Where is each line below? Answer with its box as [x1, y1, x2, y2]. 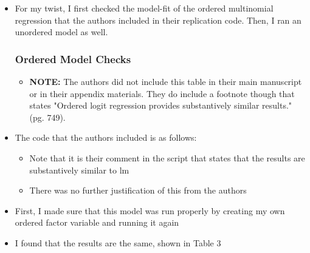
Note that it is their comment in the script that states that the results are [29, 151, 305, 164]
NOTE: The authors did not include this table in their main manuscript [29, 75, 302, 87]
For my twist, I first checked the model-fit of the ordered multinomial [15, 2, 274, 14]
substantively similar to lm [29, 163, 129, 176]
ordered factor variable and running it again [15, 216, 179, 229]
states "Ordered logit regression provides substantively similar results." [29, 99, 292, 112]
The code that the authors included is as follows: [15, 131, 197, 144]
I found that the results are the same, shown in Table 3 [15, 236, 221, 249]
